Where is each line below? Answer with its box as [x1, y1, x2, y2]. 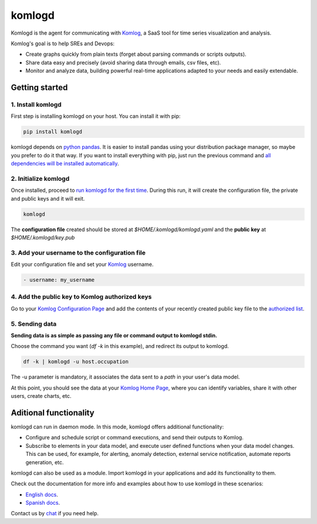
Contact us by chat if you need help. [11, 510, 99, 517]
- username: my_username [23, 276, 95, 283]
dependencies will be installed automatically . [11, 160, 120, 167]
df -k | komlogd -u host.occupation [23, 359, 129, 365]
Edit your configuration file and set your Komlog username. [11, 261, 154, 268]
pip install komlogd [23, 129, 82, 135]
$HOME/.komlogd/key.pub [11, 234, 75, 241]
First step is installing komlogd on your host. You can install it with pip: [11, 113, 181, 120]
